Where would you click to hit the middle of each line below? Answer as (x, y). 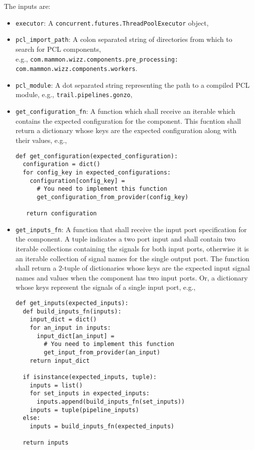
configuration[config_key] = (77, 181)
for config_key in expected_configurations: (97, 172)
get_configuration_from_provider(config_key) (112, 197)
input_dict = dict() (63, 320)
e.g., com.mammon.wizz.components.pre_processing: (97, 58)
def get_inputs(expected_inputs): (72, 303)
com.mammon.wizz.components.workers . (77, 68)
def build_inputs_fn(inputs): (72, 311)
